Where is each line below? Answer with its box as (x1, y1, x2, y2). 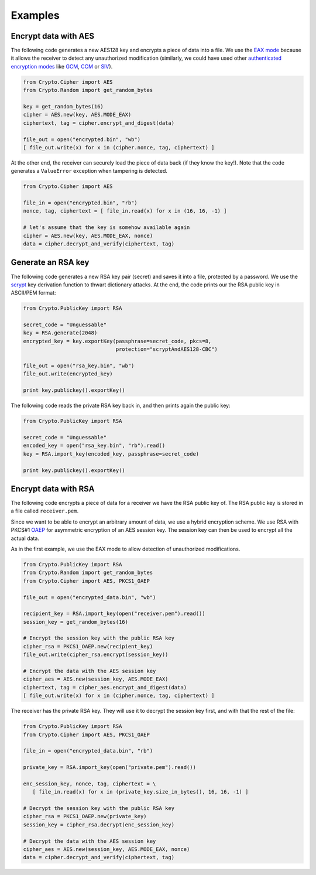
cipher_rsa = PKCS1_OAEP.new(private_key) (23, 813, 147, 820)
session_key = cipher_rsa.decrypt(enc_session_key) (23, 821, 175, 828)
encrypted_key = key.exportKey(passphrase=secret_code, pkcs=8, (23, 337, 212, 344)
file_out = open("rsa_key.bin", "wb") (23, 363, 135, 369)
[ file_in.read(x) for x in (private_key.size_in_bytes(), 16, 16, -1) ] (32, 788, 249, 795)
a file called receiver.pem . (11, 507, 79, 515)
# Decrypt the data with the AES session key (23, 838, 156, 845)
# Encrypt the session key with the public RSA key (23, 635, 175, 641)
